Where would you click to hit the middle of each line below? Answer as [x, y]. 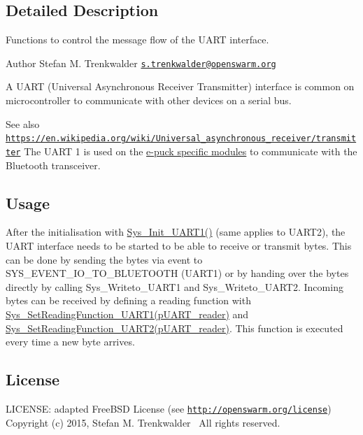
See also [23, 123]
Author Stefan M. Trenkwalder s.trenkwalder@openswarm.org [141, 63]
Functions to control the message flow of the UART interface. [137, 40]
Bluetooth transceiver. [53, 165]
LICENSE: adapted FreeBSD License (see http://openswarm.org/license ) [169, 408]
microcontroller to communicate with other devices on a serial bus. [149, 100]
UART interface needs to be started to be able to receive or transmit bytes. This [179, 245]
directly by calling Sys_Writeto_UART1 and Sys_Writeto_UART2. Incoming [175, 286]
